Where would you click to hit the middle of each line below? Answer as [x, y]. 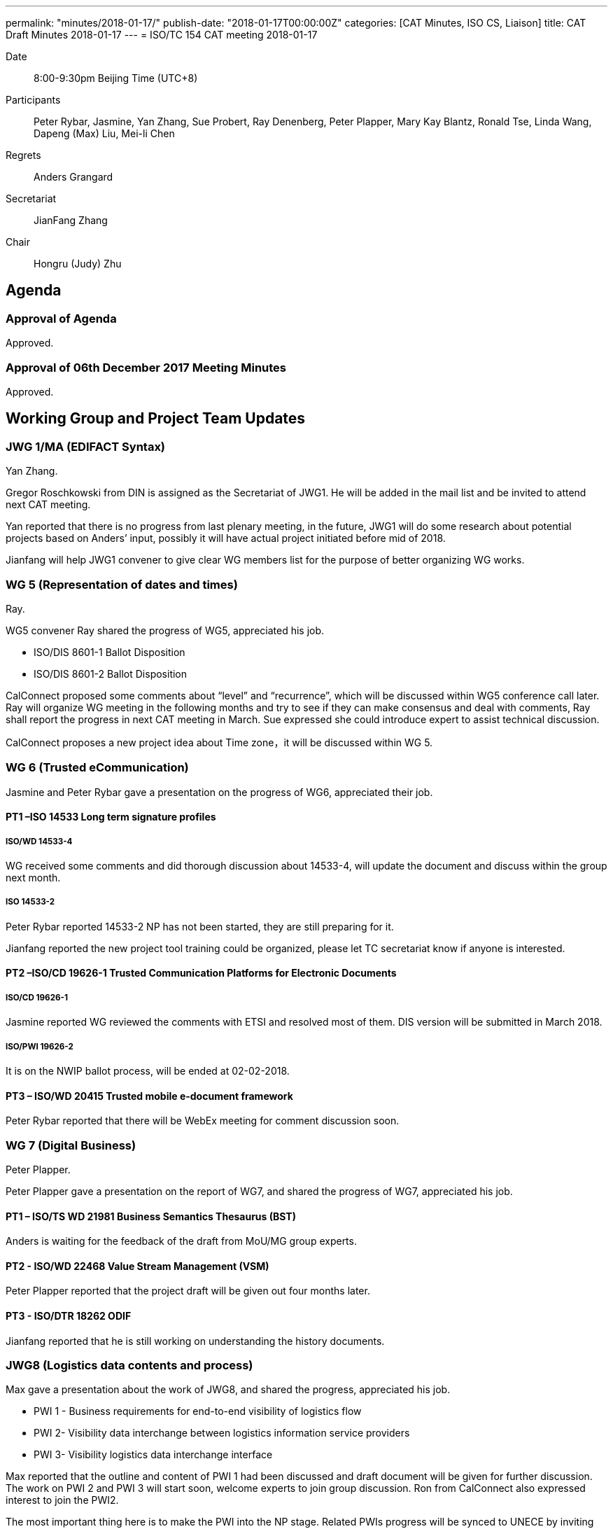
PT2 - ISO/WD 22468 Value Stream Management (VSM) [138, 1266]
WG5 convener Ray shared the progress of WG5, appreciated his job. [165, 630]
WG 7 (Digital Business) [71, 1145]
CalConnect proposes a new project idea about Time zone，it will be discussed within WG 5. [219, 742]
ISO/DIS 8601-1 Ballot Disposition [110, 652]
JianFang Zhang [71, 220]
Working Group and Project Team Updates [156, 419]
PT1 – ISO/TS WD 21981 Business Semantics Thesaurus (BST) [151, 1216]
